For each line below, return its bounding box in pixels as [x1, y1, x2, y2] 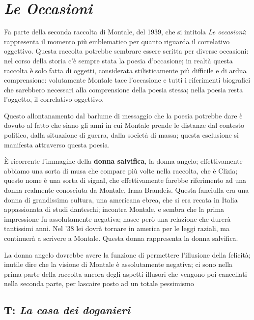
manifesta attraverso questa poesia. [4, 139, 110, 149]
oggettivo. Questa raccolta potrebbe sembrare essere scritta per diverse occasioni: [4, 46, 249, 56]
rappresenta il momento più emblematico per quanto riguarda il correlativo [4, 36, 230, 46]
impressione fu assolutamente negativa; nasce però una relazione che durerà [4, 213, 231, 224]
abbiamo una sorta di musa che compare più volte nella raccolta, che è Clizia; [4, 165, 238, 175]
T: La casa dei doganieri [4, 302, 130, 318]
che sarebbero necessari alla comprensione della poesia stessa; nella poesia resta [4, 84, 243, 94]
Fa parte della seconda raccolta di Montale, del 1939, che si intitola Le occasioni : [4, 27, 247, 37]
